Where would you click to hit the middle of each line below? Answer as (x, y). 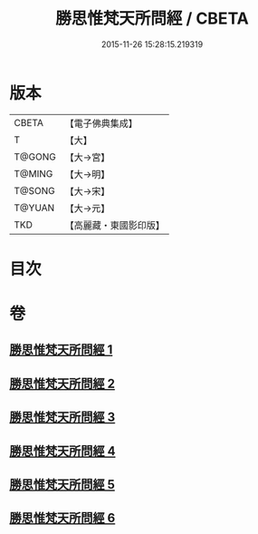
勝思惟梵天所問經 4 (62, 451)
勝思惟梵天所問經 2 (62, 383)
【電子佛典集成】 (101, 123)
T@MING (33, 173)
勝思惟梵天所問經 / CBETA (152, 19)
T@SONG (35, 190)
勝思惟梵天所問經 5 (62, 485)
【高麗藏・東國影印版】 (115, 225)
